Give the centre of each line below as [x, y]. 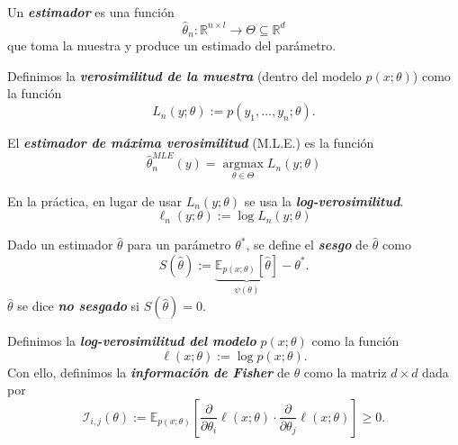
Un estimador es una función [91, 12]
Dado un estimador [60, 245]
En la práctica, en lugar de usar [95, 200]
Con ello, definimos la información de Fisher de [148, 372]
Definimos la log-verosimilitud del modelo [132, 341]
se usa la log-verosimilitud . [324, 200]
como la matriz [345, 372]
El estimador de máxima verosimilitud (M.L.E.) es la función [191, 143]
